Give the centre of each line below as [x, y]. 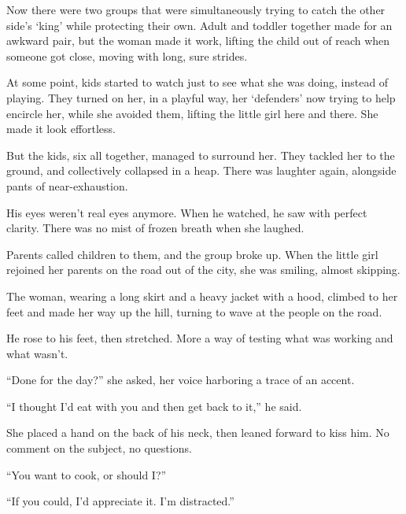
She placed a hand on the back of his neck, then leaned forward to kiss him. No [198, 433]
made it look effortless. [61, 129]
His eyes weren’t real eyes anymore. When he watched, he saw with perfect [187, 212]
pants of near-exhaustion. [67, 185]
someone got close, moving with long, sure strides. [127, 55]
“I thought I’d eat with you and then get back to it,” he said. [154, 406]
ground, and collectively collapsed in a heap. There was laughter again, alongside [201, 170]
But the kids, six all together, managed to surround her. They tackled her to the [201, 155]
